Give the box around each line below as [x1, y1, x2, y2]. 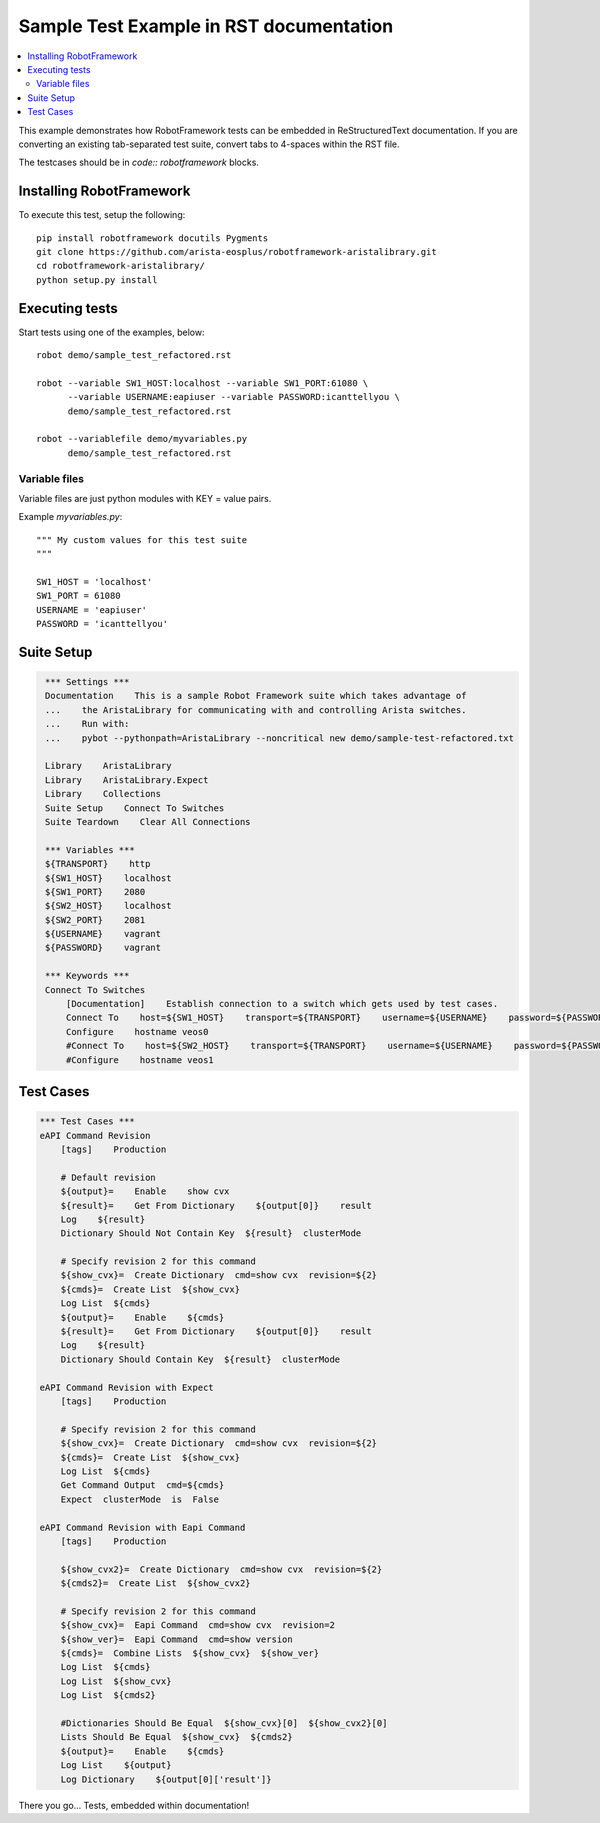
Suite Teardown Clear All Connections [45, 816, 251, 827]
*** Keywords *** [45, 970, 130, 982]
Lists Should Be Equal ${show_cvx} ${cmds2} [60, 1731, 294, 1743]
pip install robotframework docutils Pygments [36, 232, 269, 244]
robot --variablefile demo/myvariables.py [36, 433, 248, 445]
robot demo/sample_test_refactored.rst [36, 350, 232, 361]
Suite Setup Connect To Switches [45, 802, 225, 814]
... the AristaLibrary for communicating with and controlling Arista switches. [45, 704, 467, 715]
